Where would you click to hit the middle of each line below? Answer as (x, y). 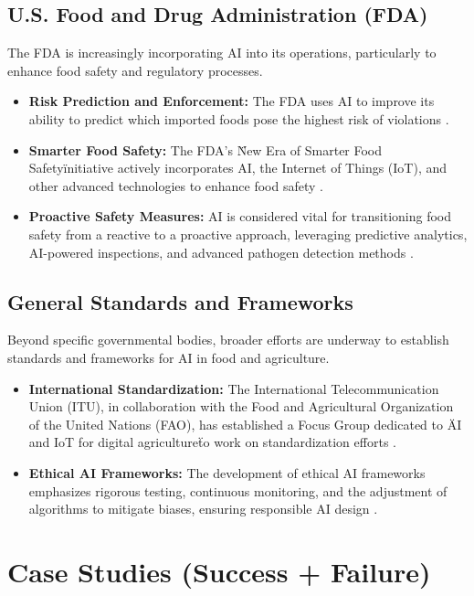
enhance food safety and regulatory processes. (135, 70)
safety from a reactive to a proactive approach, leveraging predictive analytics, (248, 234)
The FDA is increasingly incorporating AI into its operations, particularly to (222, 53)
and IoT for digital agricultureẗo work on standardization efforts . (212, 442)
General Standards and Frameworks (180, 301)
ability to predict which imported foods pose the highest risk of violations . (239, 118)
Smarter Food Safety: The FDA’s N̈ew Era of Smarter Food (205, 149)
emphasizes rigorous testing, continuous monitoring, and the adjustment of (238, 490)
